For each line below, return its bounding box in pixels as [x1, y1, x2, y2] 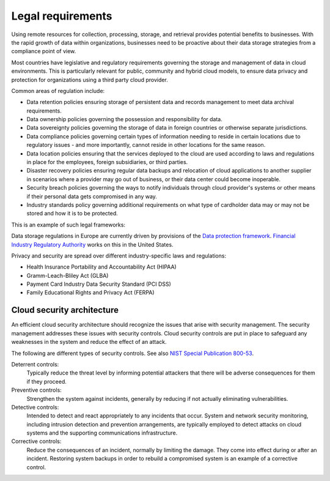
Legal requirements [11, 9, 112, 23]
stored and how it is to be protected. [26, 210, 119, 217]
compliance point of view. [11, 48, 76, 55]
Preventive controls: [11, 386, 62, 394]
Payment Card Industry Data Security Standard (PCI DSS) [26, 280, 171, 288]
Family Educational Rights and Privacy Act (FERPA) [26, 289, 155, 296]
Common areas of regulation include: [11, 87, 105, 94]
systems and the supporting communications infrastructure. [26, 429, 178, 437]
